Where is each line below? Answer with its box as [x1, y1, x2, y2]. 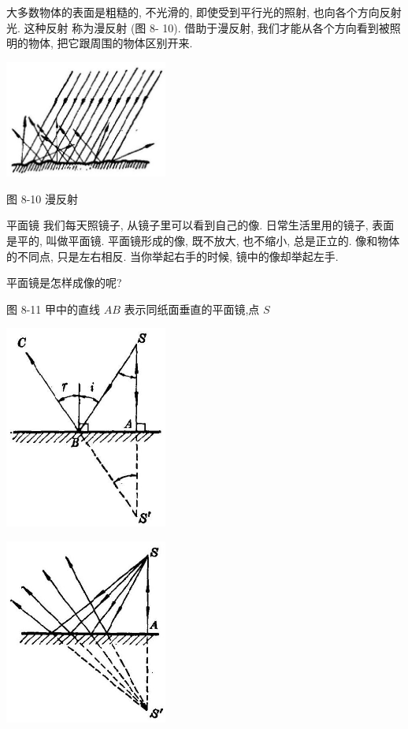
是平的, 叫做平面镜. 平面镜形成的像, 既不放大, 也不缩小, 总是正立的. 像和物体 [6, 232, 400, 248]
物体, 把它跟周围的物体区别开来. [28, 35, 193, 51]
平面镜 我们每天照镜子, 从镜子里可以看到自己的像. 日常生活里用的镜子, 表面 [6, 217, 395, 233]
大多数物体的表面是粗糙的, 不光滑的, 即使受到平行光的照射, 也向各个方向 [6, 4, 380, 20]
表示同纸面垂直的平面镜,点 [124, 300, 260, 317]
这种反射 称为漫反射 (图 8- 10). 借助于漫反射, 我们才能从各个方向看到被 [24, 19, 390, 35]
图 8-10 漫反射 [6, 190, 78, 206]
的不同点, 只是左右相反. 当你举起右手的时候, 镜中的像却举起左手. [6, 247, 339, 264]
